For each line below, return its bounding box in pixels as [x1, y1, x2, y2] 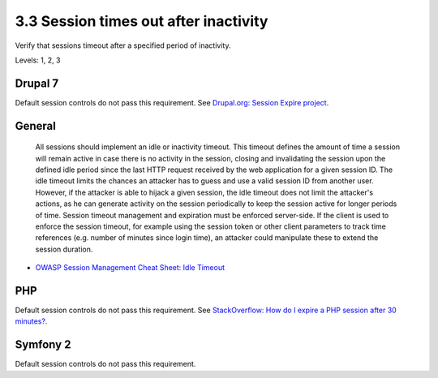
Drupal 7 [15, 76, 59, 90]
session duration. [35, 244, 93, 254]
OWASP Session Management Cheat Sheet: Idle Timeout [35, 263, 225, 273]
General [15, 118, 57, 133]
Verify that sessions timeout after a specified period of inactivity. [15, 41, 231, 50]
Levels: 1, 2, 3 [15, 55, 61, 65]
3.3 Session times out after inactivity [15, 12, 268, 30]
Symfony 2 [15, 337, 71, 352]
